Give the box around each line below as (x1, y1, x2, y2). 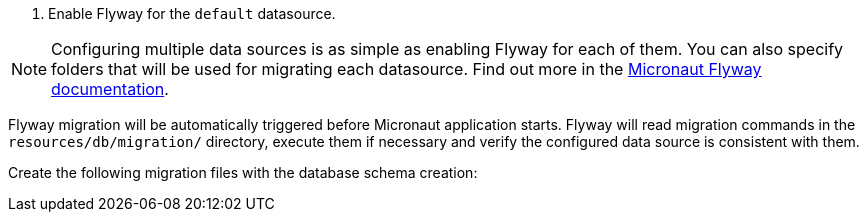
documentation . (51, 79, 169, 99)
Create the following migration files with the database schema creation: (8, 164, 478, 181)
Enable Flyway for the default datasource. (48, 5, 336, 22)
